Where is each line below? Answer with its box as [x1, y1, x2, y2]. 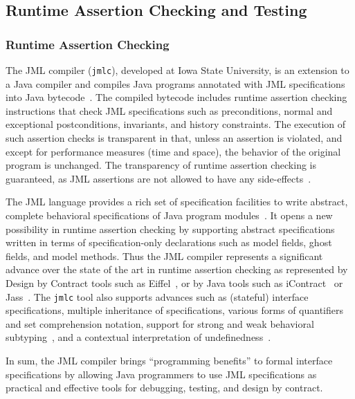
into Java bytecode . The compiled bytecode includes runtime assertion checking [6, 90, 347, 104]
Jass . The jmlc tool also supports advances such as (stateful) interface [6, 289, 309, 304]
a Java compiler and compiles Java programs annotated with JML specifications [6, 76, 345, 91]
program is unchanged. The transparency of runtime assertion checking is [6, 158, 317, 172]
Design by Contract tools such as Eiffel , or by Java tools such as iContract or [6, 275, 343, 290]
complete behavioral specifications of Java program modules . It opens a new [6, 208, 333, 222]
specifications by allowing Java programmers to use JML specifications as [6, 366, 317, 381]
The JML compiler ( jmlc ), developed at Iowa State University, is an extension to [6, 63, 349, 77]
